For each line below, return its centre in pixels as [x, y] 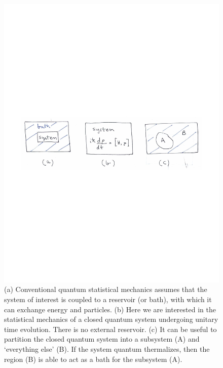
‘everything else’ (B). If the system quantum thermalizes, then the [107, 349]
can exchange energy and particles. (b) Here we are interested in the [110, 309]
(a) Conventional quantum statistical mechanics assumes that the [106, 289]
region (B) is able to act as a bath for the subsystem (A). [93, 359]
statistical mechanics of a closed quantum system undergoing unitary [111, 319]
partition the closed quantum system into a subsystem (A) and [102, 339]
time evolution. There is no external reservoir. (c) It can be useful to [110, 329]
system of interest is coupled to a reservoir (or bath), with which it [108, 299]
